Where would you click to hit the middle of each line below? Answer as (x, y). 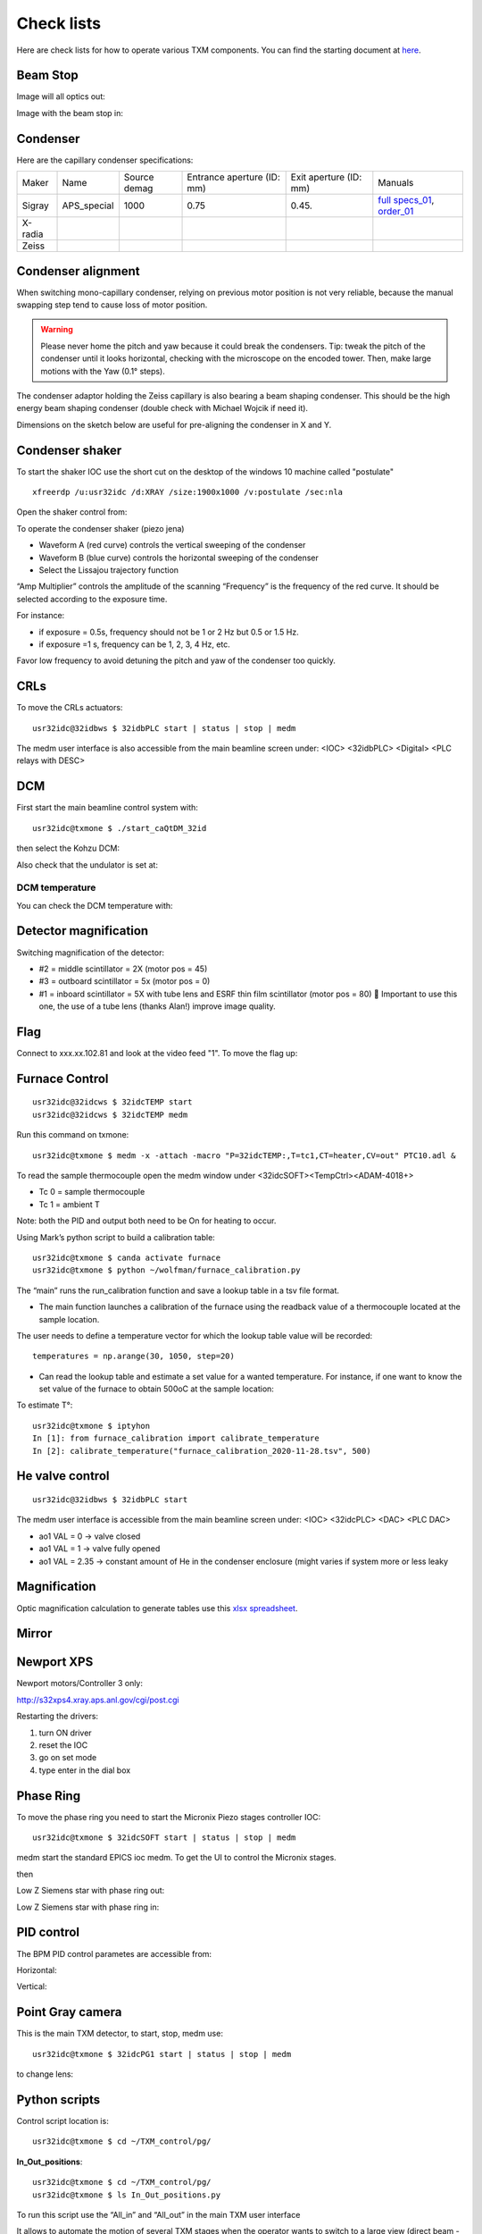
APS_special (88, 206)
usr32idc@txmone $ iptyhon (91, 1426)
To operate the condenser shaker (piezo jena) (100, 528)
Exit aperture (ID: (326, 177)
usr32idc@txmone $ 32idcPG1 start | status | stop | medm (162, 2054)
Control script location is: (62, 2121)
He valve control (63, 1476)
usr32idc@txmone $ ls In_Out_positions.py (127, 2195)
